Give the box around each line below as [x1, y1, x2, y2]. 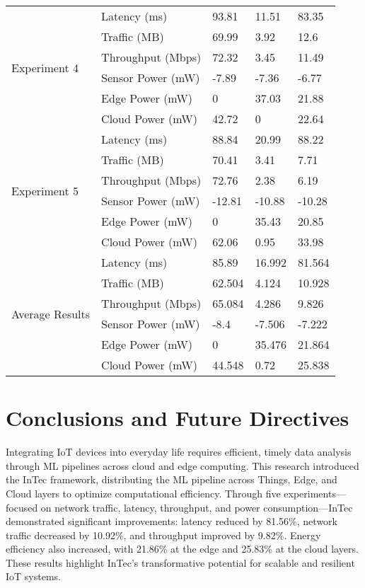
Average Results [11, 305, 91, 322]
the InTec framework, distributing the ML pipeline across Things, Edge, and [6, 472, 337, 487]
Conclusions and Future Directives [6, 403, 349, 432]
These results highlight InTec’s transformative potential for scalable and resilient [6, 555, 355, 570]
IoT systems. [6, 569, 61, 584]
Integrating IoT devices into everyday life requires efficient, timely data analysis [6, 444, 352, 459]
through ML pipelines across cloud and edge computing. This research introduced [6, 458, 359, 473]
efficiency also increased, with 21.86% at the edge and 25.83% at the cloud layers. [6, 541, 359, 556]
